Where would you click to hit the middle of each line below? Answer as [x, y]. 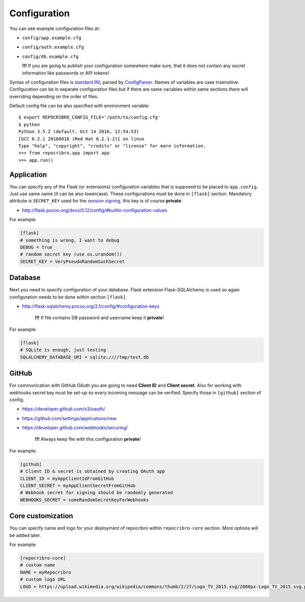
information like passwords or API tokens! [66, 73]
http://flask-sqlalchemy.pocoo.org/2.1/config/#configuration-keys [91, 306]
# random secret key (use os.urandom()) [71, 254]
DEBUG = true [36, 247]
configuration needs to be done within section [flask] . [68, 297]
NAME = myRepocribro [45, 572]
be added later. [25, 535]
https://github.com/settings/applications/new [69, 418]
